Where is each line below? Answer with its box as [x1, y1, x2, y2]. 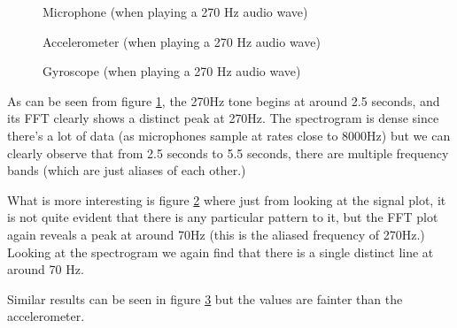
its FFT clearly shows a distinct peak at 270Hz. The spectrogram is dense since [7, 109, 439, 127]
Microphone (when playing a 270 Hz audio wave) [43, 3, 308, 20]
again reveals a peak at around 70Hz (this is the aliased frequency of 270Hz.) [7, 225, 425, 243]
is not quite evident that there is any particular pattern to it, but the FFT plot [7, 208, 438, 226]
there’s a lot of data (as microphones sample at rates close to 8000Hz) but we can [7, 126, 451, 144]
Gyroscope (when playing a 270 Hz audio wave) [43, 62, 301, 80]
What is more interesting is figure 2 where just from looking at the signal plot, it [7, 190, 446, 209]
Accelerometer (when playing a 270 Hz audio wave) [43, 32, 321, 50]
